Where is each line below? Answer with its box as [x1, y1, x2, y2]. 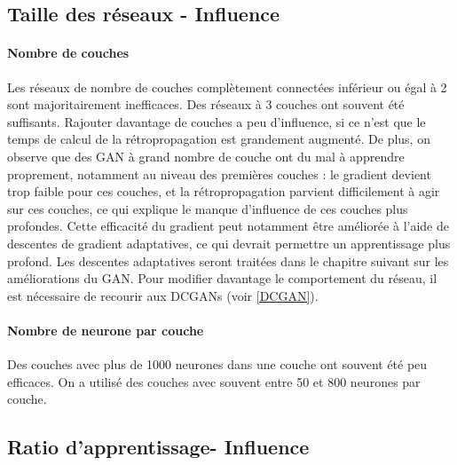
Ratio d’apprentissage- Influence [7, 433, 310, 461]
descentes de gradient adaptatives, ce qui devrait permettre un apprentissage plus [7, 233, 451, 252]
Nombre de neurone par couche [7, 320, 204, 339]
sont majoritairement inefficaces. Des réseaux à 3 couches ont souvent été [7, 95, 405, 114]
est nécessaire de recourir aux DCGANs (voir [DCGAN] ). [7, 286, 319, 304]
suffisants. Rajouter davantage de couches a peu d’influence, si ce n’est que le [7, 112, 426, 130]
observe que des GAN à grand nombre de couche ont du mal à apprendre [7, 146, 405, 165]
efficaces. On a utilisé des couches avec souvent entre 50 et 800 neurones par [7, 372, 421, 390]
